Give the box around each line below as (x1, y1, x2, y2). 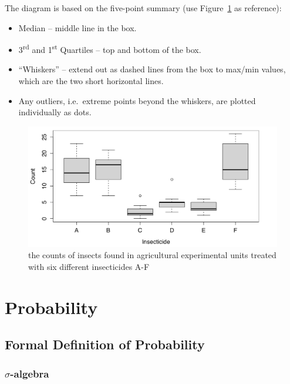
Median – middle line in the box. (18, 21, 137, 34)
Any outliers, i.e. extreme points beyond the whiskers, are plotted (18, 94, 256, 106)
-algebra (10, 366, 49, 380)
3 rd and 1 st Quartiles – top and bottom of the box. (18, 42, 201, 55)
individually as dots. (18, 106, 92, 118)
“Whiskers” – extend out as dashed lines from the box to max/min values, (18, 63, 286, 75)
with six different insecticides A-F (28, 260, 150, 272)
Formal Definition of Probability (5, 335, 205, 353)
